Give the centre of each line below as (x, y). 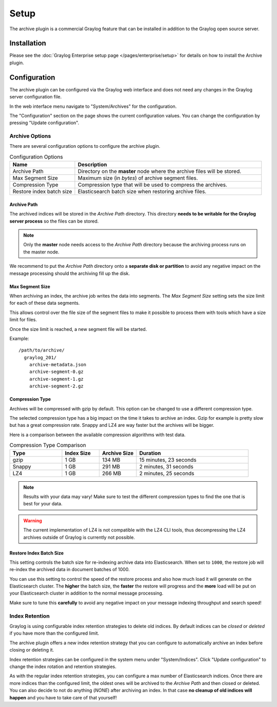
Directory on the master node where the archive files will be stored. (160, 171)
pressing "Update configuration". (44, 123)
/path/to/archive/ (42, 350)
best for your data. (43, 504)
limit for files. (23, 320)
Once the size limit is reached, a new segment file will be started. (78, 329)
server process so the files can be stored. (54, 221)
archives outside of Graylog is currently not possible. (79, 537)
